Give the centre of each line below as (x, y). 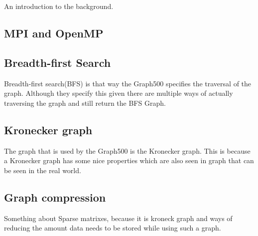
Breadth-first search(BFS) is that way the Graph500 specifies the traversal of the (128, 83)
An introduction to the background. (59, 6)
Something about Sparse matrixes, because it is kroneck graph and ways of (118, 218)
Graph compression (55, 197)
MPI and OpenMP (54, 33)
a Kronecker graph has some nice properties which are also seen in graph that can (129, 160)
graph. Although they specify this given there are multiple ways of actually (119, 93)
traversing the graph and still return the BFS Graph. (85, 103)
